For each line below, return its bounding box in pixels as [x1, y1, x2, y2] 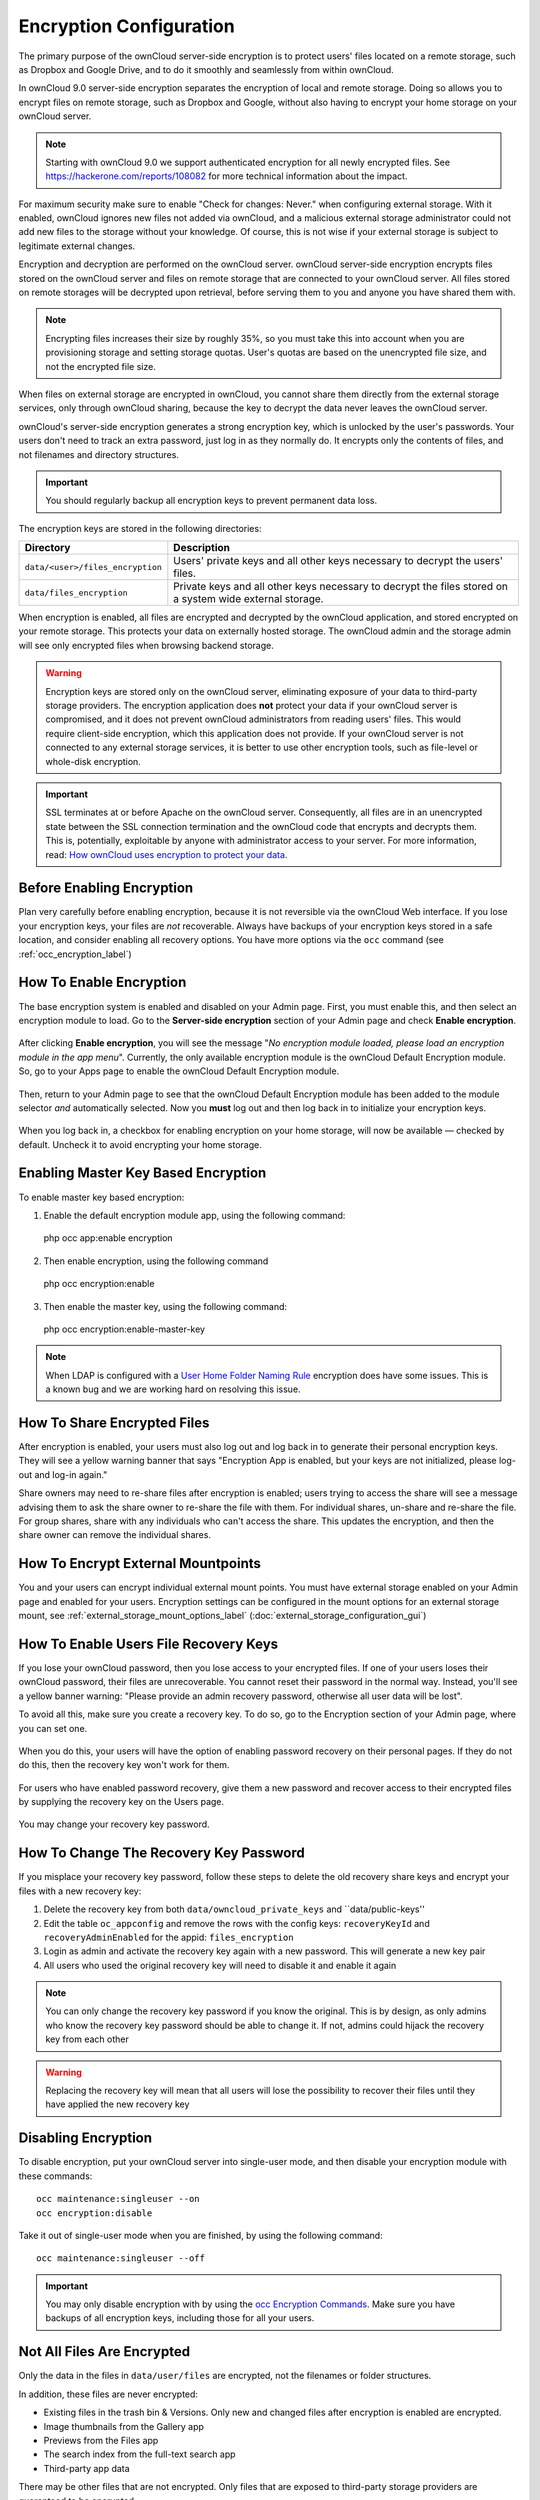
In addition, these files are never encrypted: [18, 2388, 199, 2400]
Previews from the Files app [43, 2434, 159, 2446]
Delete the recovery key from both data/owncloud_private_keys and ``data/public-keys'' [43, 1903, 425, 1915]
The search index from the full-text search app [43, 2448, 236, 2460]
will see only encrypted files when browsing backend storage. [18, 639, 274, 651]
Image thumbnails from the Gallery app [43, 2420, 205, 2432]
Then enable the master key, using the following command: [43, 1300, 288, 1312]
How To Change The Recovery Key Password [18, 1845, 305, 1862]
